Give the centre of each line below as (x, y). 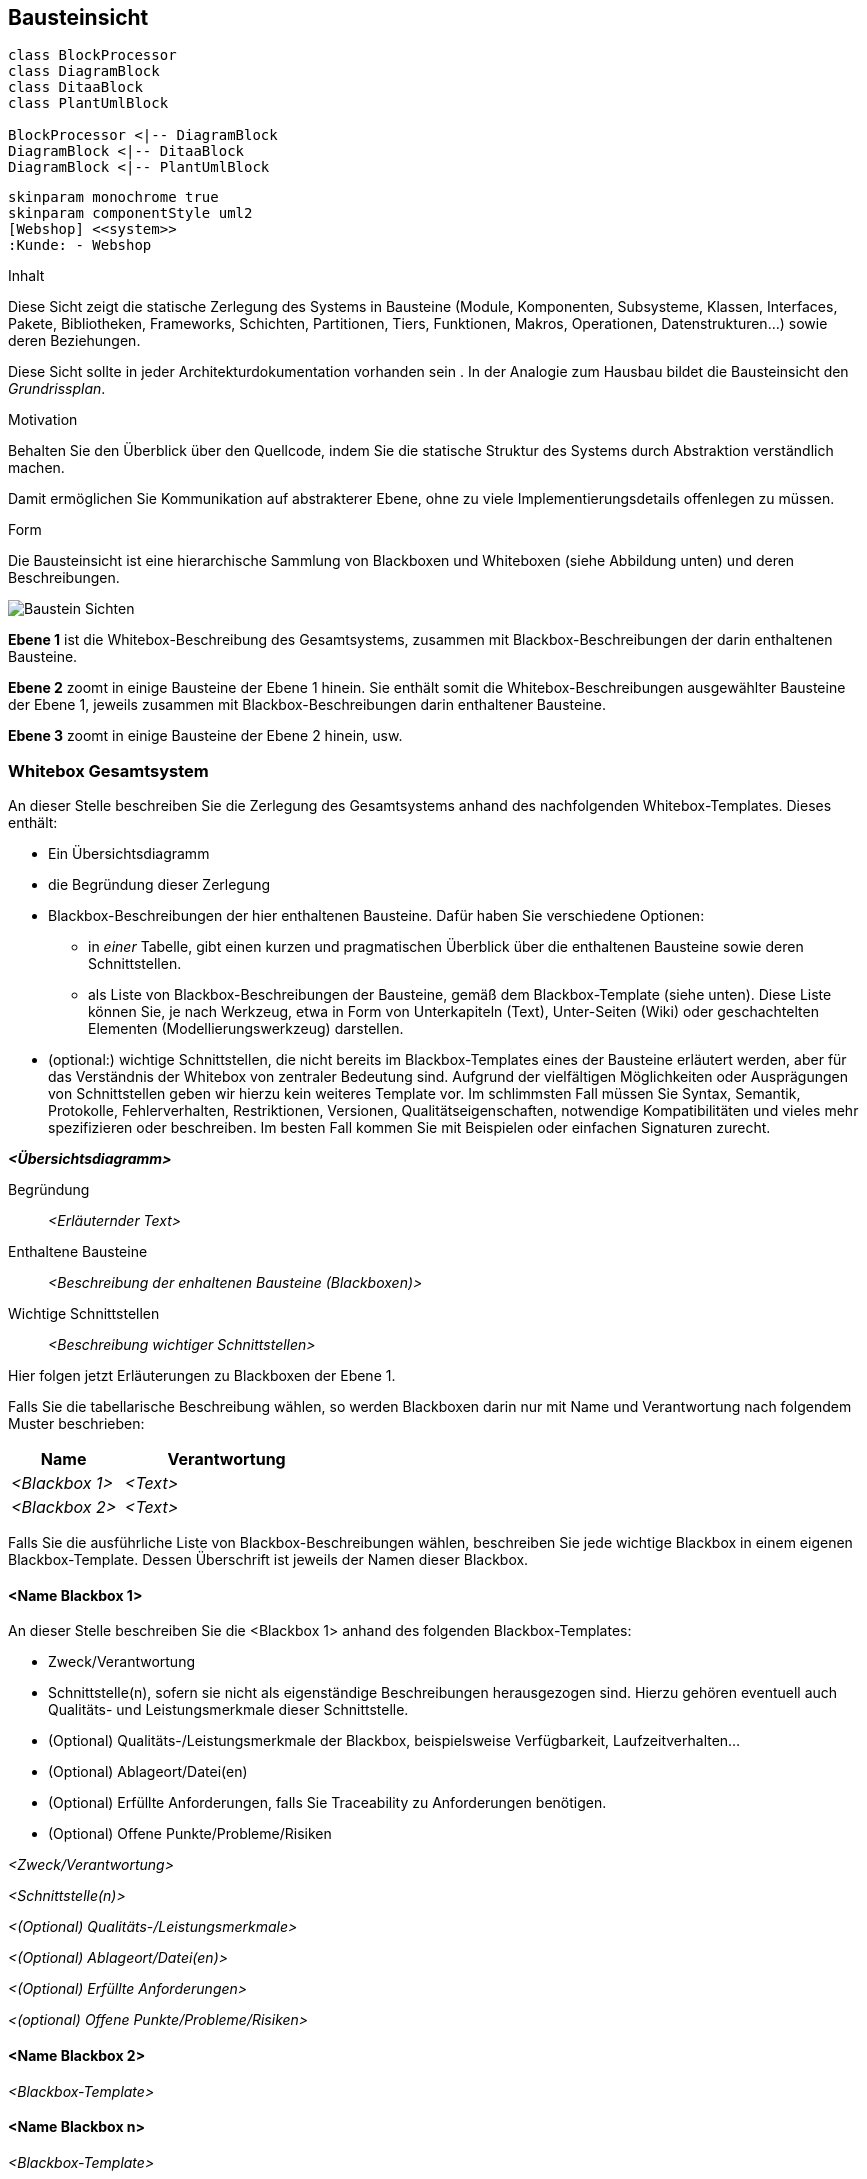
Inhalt (26, 276)
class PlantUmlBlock (88, 103)
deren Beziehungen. (74, 341)
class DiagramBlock (84, 71)
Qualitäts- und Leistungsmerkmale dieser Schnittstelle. (228, 1710)
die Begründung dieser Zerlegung (159, 885)
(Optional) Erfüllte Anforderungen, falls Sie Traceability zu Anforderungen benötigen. (327, 1803)
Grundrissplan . (57, 389)
